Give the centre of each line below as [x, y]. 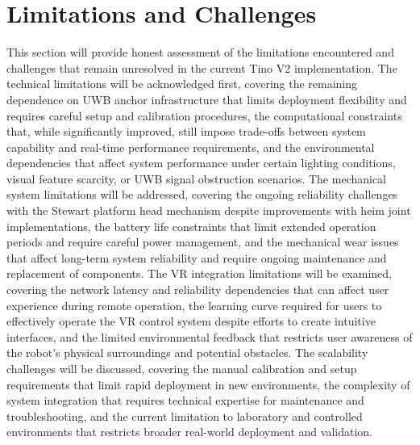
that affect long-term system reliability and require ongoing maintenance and [197, 257]
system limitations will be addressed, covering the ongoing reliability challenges [202, 194]
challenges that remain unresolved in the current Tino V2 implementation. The [202, 67]
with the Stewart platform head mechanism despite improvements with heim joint [209, 210]
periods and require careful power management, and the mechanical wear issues [203, 242]
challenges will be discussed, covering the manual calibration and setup [182, 368]
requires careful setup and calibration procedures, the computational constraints [204, 115]
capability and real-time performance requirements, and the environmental [191, 147]
